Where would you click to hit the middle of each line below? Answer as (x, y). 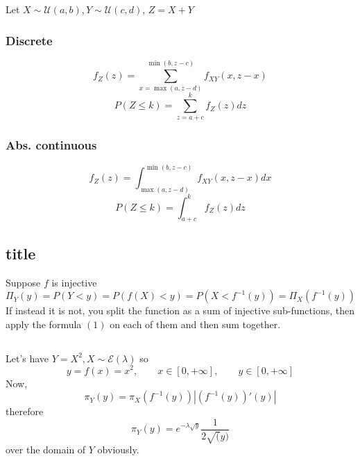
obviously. (118, 450)
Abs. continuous (51, 144)
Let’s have (27, 358)
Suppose (23, 282)
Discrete (29, 40)
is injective (74, 282)
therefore (25, 411)
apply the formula (44, 324)
